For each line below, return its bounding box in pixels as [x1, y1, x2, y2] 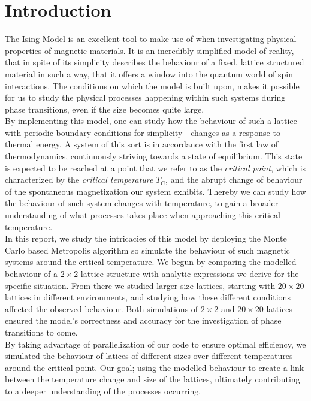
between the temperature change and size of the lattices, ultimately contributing [5, 373, 300, 385]
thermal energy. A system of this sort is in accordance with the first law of [5, 138, 279, 150]
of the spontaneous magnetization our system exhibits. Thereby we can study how [5, 185, 306, 197]
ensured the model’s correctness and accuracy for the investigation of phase [5, 314, 282, 327]
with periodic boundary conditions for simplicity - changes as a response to [5, 126, 280, 138]
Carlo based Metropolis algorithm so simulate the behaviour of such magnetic [5, 243, 290, 256]
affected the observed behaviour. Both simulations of [5, 302, 198, 315]
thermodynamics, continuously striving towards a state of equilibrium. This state [5, 150, 303, 162]
